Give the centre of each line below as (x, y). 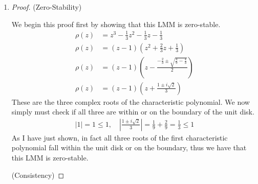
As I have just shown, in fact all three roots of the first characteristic (120, 137)
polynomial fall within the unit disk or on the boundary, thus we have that (129, 147)
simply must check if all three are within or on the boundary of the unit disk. (133, 112)
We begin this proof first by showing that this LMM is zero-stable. (116, 24)
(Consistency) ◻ (38, 175)
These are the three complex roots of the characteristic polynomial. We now (131, 101)
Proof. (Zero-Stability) (47, 7)
